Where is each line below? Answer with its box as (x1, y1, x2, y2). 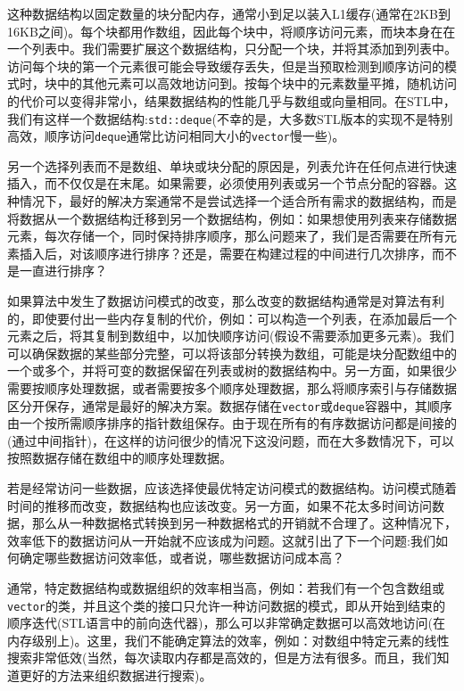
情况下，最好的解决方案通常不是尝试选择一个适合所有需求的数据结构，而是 (19, 192, 457, 210)
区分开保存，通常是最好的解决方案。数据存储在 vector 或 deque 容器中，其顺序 (7, 396, 452, 415)
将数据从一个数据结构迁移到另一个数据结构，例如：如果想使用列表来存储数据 (7, 209, 457, 227)
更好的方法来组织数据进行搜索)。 (19, 666, 212, 685)
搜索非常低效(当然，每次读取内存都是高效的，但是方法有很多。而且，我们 (7, 648, 437, 667)
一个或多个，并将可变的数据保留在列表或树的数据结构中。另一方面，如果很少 (7, 361, 457, 380)
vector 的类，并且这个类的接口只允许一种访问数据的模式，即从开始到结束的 (7, 596, 445, 614)
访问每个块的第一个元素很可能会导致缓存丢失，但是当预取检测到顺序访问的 (7, 56, 444, 75)
